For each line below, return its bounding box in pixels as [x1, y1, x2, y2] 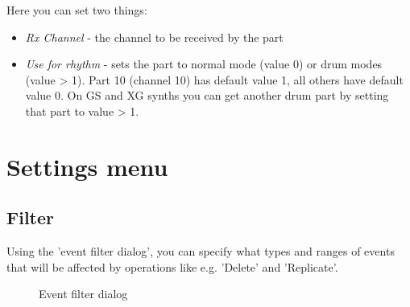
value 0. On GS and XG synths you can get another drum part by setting [25, 87, 389, 104]
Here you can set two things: [6, 2, 147, 18]
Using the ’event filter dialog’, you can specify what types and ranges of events [6, 243, 395, 260]
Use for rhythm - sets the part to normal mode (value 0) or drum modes [25, 55, 383, 72]
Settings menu [6, 149, 168, 182]
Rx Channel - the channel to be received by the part [25, 28, 284, 45]
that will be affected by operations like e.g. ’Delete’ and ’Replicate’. [6, 258, 338, 275]
